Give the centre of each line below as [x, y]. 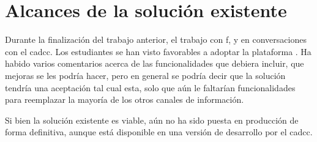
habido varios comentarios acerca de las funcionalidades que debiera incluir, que [155, 63]
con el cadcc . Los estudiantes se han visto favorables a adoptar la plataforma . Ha [158, 51]
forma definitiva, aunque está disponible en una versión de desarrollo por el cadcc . [159, 132]
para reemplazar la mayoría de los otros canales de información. [125, 99]
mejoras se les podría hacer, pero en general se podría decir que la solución [145, 75]
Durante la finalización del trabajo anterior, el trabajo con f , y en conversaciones [156, 39]
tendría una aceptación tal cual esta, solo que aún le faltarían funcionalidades [150, 87]
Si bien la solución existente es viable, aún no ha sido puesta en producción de [152, 120]
